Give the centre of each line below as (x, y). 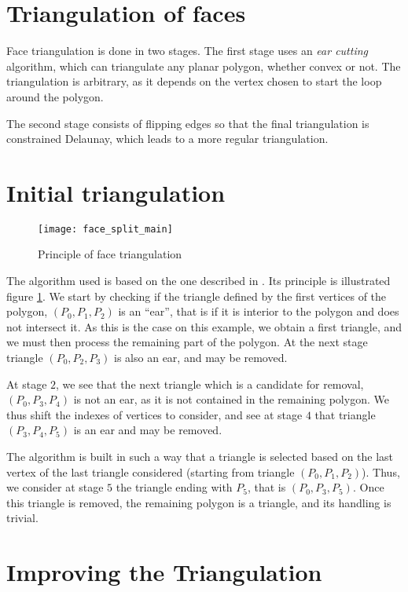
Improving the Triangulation (164, 572)
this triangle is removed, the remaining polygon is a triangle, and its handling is (199, 502)
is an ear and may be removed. (148, 430)
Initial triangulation (116, 192)
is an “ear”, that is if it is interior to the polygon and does (259, 311)
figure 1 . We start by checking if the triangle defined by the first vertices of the (197, 296)
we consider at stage (55, 487)
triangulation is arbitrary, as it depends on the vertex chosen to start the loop (194, 81)
